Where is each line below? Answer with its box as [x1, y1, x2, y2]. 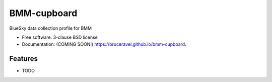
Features [9, 54, 38, 63]
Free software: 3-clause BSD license [22, 34, 98, 40]
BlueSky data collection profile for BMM [9, 25, 92, 31]
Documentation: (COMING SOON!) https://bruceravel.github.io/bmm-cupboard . [22, 41, 186, 47]
